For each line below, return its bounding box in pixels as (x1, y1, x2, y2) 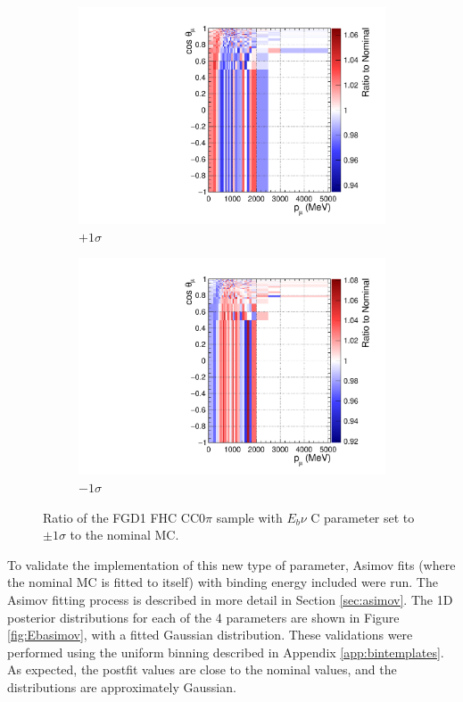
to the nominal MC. (70, 525, 179, 544)
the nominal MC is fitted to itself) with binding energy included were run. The (7, 573, 438, 591)
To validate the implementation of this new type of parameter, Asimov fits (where (7, 555, 456, 574)
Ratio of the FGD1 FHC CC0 (43, 508, 206, 526)
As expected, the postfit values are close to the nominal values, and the (7, 660, 397, 679)
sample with (216, 508, 283, 526)
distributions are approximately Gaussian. (7, 677, 236, 696)
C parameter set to (310, 508, 415, 526)
